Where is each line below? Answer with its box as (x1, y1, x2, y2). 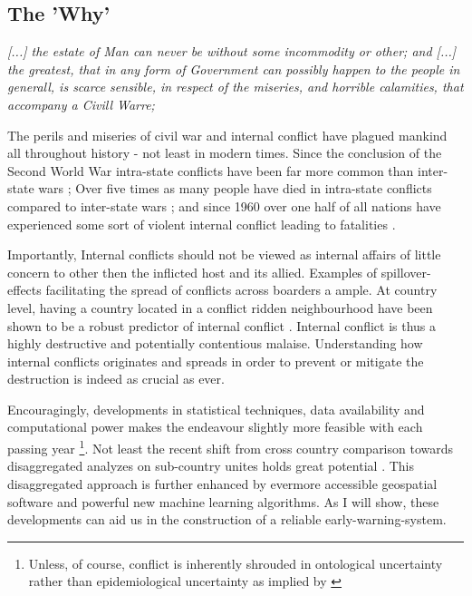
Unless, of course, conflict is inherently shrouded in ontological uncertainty (28, 553, 443, 572)
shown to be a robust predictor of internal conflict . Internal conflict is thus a (7, 316, 437, 335)
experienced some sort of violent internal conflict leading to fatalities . (7, 214, 396, 233)
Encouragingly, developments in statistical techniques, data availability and (7, 399, 425, 418)
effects (7, 280, 42, 299)
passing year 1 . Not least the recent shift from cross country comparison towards (7, 436, 454, 457)
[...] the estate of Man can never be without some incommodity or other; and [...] (7, 42, 457, 61)
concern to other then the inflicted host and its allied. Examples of (7, 262, 378, 281)
